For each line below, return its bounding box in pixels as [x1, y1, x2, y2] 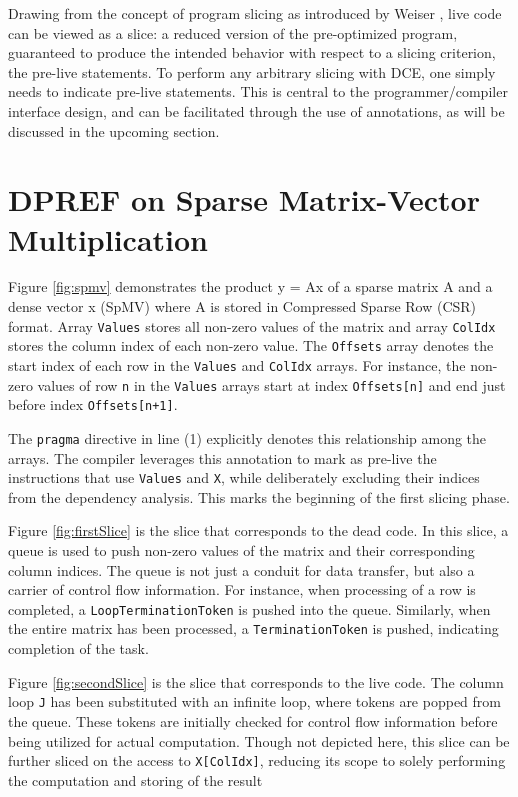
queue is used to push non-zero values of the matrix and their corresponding [8, 540, 475, 561]
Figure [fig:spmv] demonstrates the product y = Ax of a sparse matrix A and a [8, 276, 493, 297]
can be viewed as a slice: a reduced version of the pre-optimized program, [8, 22, 458, 43]
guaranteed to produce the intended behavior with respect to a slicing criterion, [8, 42, 496, 63]
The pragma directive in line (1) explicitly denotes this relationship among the [8, 427, 487, 448]
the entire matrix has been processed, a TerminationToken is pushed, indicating [8, 618, 499, 639]
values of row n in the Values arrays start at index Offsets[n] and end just [37, 374, 506, 395]
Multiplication [8, 218, 209, 259]
